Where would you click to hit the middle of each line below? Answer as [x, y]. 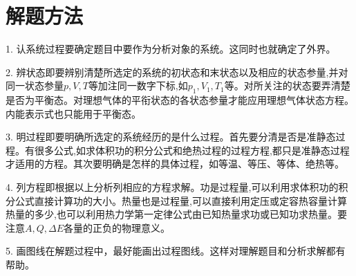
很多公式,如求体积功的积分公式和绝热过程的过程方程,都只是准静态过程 [192, 150]
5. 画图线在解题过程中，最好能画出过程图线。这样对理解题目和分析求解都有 [176, 251]
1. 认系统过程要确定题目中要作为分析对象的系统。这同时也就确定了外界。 [171, 49]
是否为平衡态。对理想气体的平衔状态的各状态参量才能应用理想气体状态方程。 [180, 100]
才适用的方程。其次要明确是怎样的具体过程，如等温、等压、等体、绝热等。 [175, 164]
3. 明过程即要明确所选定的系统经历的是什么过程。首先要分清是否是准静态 [171, 137]
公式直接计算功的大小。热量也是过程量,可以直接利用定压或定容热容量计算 [181, 200]
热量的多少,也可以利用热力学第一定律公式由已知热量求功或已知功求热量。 [171, 214]
